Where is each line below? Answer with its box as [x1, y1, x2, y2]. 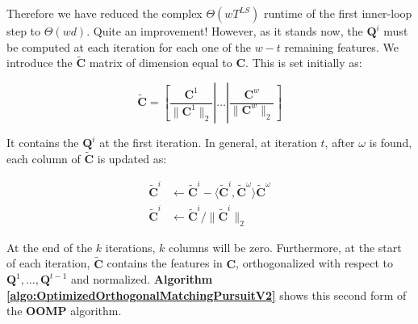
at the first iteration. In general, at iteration [99, 134, 317, 150]
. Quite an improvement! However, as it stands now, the [86, 23, 363, 39]
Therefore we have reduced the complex [6, 5, 203, 21]
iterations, [105, 238, 156, 255]
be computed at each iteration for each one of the [6, 38, 252, 55]
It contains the [6, 134, 79, 150]
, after [324, 134, 355, 150]
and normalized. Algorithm [71, 271, 213, 288]
